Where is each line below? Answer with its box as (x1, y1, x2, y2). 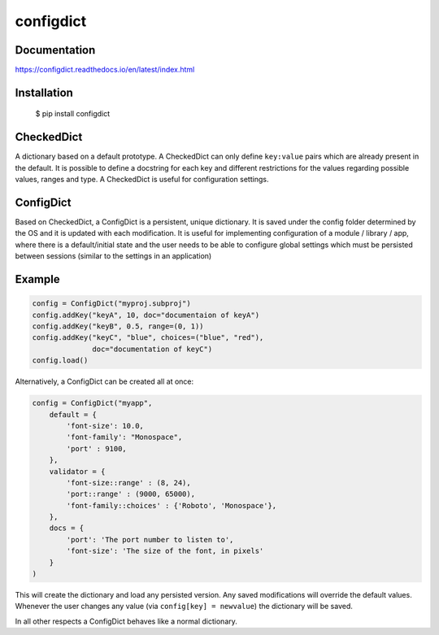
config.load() (32, 356, 89, 365)
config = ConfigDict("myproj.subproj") (32, 299, 191, 308)
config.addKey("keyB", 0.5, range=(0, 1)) (32, 322, 204, 331)
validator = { (49, 467, 106, 476)
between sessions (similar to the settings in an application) (15, 251, 212, 261)
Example (15, 272, 60, 286)
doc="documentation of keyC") (92, 344, 213, 354)
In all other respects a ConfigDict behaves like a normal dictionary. (15, 616, 237, 626)
